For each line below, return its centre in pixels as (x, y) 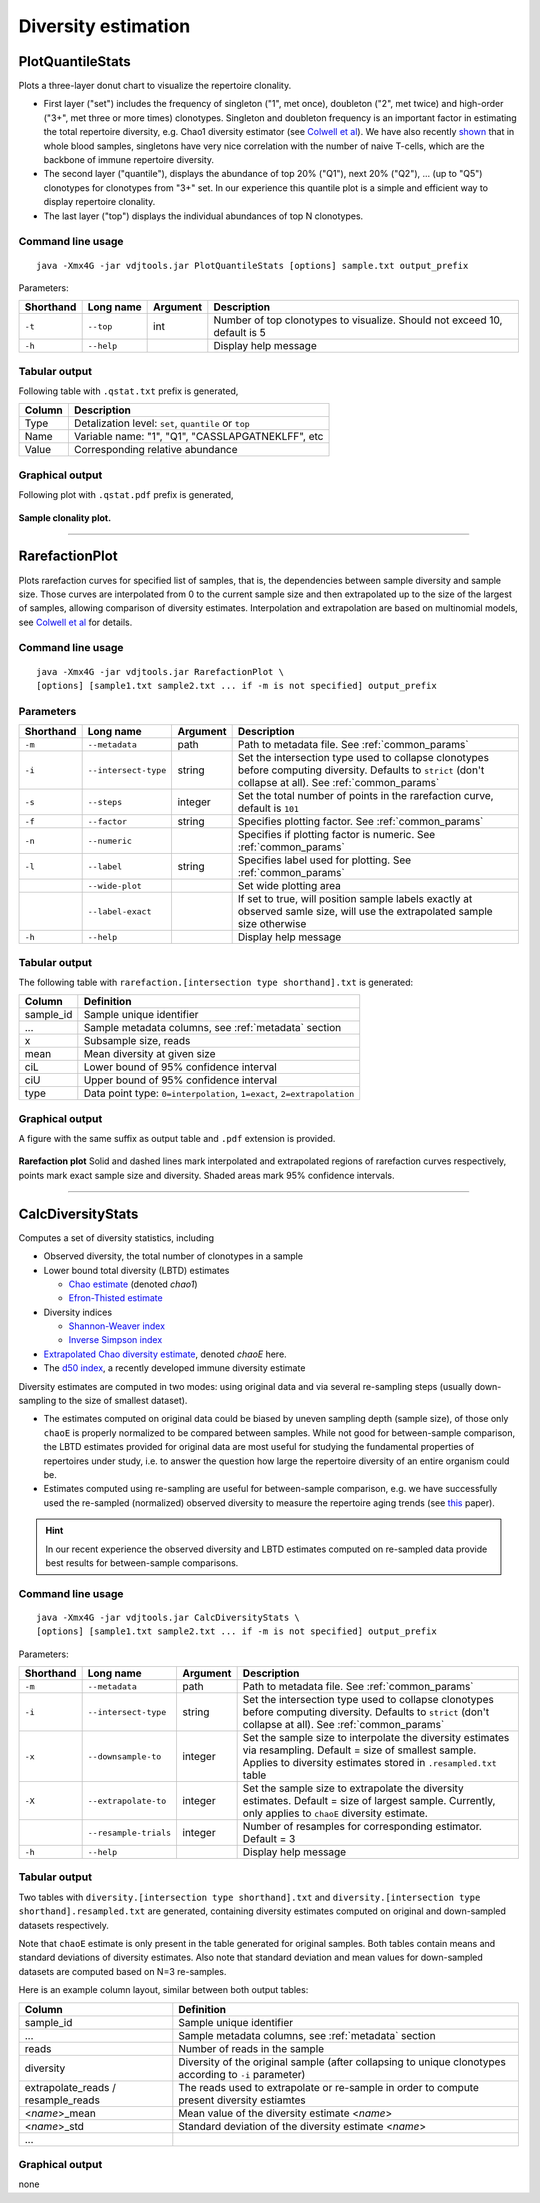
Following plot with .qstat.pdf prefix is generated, (126, 495)
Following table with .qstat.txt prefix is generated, (128, 391)
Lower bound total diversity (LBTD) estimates (136, 1270)
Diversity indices (78, 1312)
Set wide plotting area (289, 886)
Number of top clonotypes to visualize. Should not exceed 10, (358, 320)
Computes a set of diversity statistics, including (116, 1237)
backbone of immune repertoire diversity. (129, 160)
